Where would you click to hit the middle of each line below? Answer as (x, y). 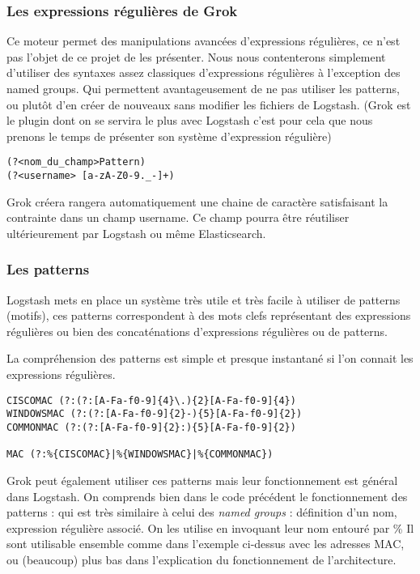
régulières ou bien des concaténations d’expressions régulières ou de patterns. (197, 331)
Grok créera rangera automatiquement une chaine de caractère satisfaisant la (197, 201)
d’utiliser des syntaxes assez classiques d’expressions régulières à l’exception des (204, 72)
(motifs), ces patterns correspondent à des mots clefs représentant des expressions (209, 315)
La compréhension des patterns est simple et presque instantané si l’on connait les (210, 358)
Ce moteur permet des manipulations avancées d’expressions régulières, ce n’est (204, 41)
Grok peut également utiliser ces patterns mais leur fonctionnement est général (202, 480)
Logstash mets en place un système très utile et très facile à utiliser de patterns (204, 299)
